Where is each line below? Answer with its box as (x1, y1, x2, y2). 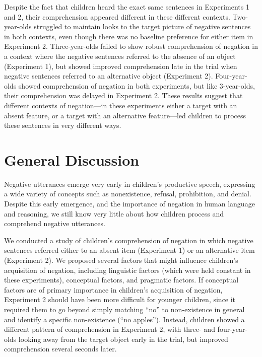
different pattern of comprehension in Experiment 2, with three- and (4, 324, 215, 334)
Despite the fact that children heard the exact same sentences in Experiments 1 (4, 2, 249, 12)
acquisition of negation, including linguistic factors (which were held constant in (4, 264, 251, 275)
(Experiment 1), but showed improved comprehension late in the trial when (4, 60, 237, 71)
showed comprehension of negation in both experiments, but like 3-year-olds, (18, 80, 255, 91)
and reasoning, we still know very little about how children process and (4, 208, 224, 219)
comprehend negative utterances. (4, 218, 105, 229)
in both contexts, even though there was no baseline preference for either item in (4, 31, 253, 41)
